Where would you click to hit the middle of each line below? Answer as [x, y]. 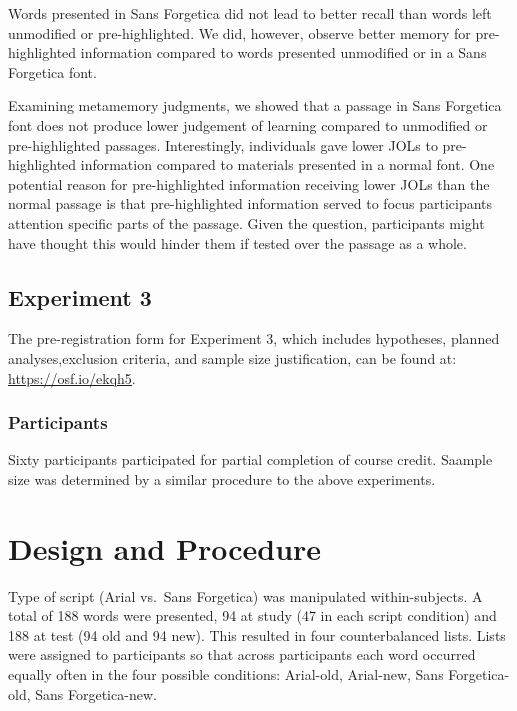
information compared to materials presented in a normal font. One [287, 164]
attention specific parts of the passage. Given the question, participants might [246, 222]
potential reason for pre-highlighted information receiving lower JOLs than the [249, 183]
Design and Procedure [165, 547]
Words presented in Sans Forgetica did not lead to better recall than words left [250, 13]
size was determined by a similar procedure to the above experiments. [222, 478]
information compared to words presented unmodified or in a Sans [283, 52]
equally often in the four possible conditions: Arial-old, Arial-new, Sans [226, 674]
